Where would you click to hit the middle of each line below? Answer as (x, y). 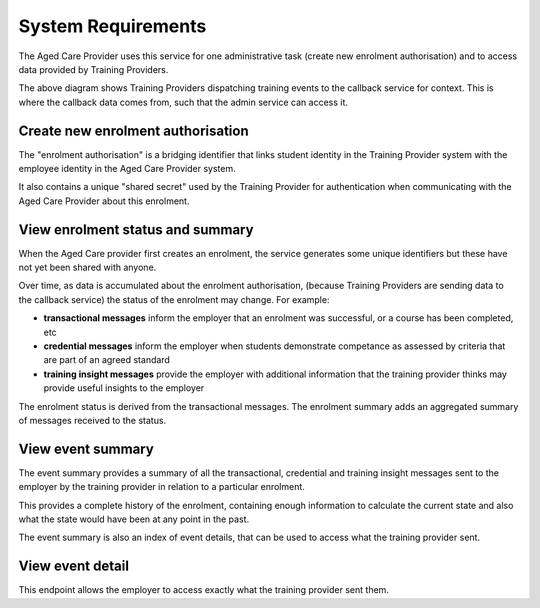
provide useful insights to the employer (124, 388)
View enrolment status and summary (136, 229)
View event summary (86, 448)
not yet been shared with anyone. (87, 267)
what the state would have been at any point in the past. (134, 519)
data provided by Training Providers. (93, 69)
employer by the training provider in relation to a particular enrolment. (161, 487)
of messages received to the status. (92, 420)
